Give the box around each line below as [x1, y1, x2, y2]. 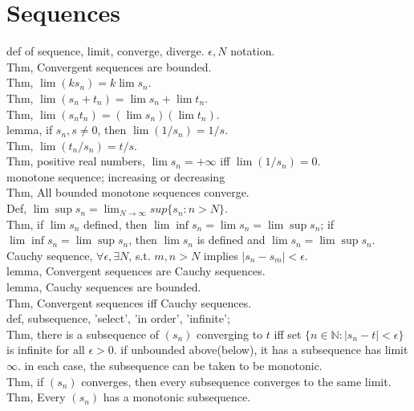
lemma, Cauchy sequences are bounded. [6, 279, 201, 295]
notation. [230, 43, 275, 59]
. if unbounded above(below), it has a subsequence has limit [113, 341, 408, 358]
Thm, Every [6, 389, 66, 405]
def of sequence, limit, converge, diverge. [6, 43, 205, 59]
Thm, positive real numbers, [6, 153, 145, 169]
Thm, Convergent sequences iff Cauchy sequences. [6, 294, 252, 311]
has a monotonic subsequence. [103, 389, 251, 405]
